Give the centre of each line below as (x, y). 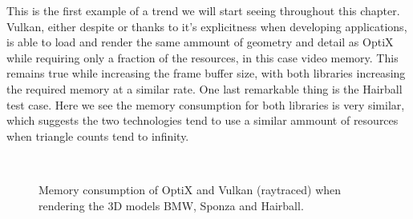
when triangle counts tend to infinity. (98, 135)
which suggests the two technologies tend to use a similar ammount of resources (202, 120)
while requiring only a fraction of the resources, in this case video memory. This (202, 57)
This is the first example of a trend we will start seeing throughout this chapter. (203, 10)
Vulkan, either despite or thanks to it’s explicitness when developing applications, (207, 26)
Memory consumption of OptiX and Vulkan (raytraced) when (190, 189)
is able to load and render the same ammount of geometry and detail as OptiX (200, 42)
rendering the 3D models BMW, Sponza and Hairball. (171, 205)
